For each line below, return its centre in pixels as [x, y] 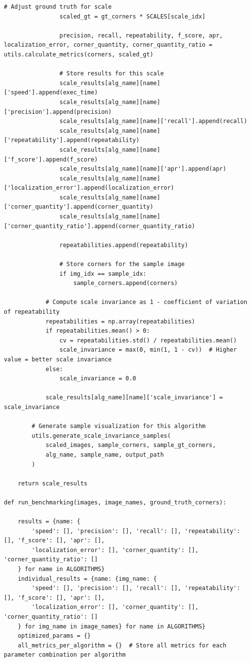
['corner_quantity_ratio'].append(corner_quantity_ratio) [100, 226]
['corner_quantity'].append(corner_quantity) [79, 207]
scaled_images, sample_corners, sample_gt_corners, [131, 445]
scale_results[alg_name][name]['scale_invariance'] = [134, 398]
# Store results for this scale [112, 74]
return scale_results [52, 483]
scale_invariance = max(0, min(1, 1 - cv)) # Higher [148, 350]
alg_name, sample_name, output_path [105, 455]
